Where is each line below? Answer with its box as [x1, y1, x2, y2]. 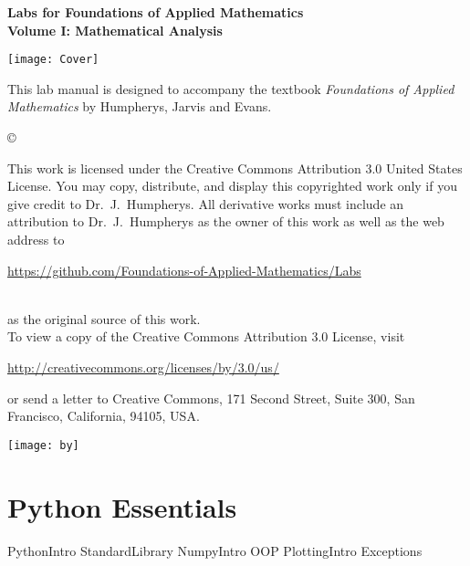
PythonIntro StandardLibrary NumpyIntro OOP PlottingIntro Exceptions [7, 540, 423, 560]
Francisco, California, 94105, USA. [7, 406, 200, 425]
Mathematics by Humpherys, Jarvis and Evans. [7, 97, 272, 116]
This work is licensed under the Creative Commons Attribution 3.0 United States [7, 158, 463, 177]
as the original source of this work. [7, 309, 201, 328]
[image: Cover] [7, 53, 99, 67]
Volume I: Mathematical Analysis [7, 20, 223, 39]
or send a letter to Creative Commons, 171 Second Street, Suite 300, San [7, 388, 415, 407]
